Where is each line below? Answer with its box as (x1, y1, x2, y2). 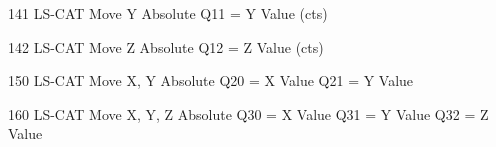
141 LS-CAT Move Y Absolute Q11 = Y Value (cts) (8, 3, 328, 23)
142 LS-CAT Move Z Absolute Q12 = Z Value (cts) (8, 36, 324, 57)
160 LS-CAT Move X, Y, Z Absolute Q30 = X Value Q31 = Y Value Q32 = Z (8, 103, 489, 124)
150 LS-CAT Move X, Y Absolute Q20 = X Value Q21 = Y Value (8, 70, 414, 91)
